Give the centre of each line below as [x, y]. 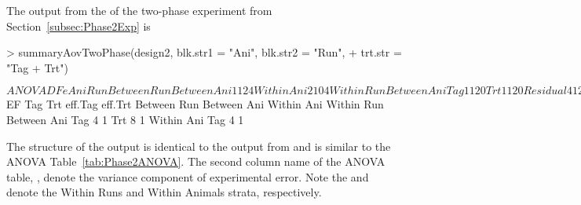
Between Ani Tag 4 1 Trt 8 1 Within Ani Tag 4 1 [125, 119]
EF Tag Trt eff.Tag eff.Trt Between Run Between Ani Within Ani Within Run [195, 104]
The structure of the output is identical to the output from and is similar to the [199, 146]
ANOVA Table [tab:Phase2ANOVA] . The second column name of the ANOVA [196, 161]
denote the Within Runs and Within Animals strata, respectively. [164, 192]
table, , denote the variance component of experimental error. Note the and [188, 176]
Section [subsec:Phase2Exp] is [79, 26]
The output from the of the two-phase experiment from [139, 10]
